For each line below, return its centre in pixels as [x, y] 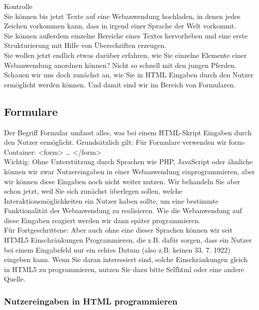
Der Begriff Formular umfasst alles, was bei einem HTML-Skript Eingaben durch [128, 132]
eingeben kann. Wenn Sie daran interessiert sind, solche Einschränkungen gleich [126, 259]
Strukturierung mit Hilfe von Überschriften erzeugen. [85, 45]
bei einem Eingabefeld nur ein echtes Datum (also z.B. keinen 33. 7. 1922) [117, 249]
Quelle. [15, 279]
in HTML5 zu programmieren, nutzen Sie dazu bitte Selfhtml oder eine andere [124, 269]
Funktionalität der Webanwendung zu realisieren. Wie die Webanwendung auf [123, 210]
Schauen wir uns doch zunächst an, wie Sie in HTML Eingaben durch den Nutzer [129, 75]
